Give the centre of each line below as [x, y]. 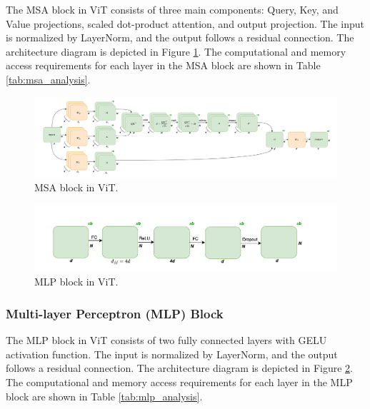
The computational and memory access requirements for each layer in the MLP [179, 382]
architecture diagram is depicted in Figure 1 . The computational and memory [176, 51]
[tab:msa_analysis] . [48, 79]
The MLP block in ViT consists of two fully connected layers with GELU [166, 340]
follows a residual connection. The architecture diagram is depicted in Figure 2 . [179, 368]
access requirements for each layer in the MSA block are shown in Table [163, 65]
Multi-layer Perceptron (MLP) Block [115, 313]
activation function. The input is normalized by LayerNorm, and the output [172, 354]
